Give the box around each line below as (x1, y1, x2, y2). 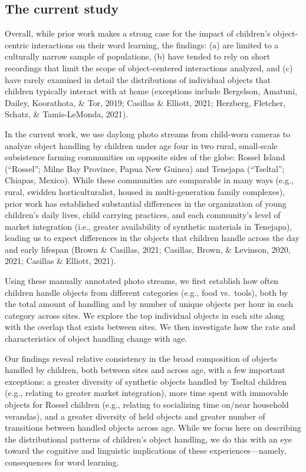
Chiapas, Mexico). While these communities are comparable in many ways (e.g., (5, 174, 294, 186)
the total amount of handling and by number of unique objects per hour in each (5, 298, 294, 310)
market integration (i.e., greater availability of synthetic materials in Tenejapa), (5, 220, 292, 232)
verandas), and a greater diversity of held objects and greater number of (5, 410, 265, 422)
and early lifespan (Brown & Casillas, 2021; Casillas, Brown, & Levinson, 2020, (5, 243, 291, 255)
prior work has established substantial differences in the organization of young (5, 197, 287, 209)
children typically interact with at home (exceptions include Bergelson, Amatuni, (5, 85, 297, 97)
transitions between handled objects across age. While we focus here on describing (5, 421, 301, 434)
